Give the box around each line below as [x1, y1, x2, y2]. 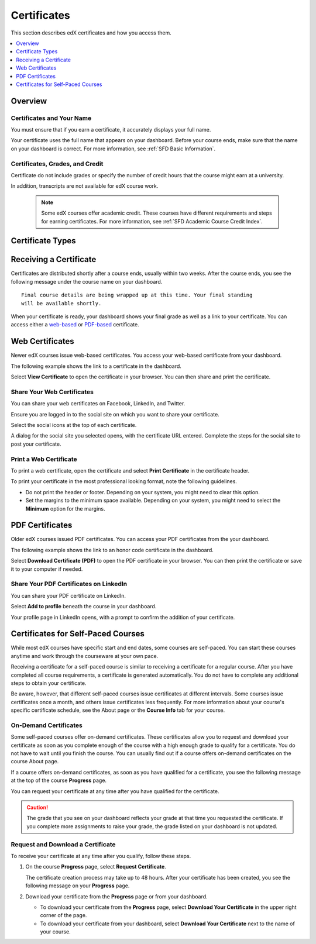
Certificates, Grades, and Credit [11, 160, 104, 168]
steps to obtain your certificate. [11, 679, 87, 687]
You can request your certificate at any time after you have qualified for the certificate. [11, 787, 219, 795]
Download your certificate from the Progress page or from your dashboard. [25, 893, 208, 900]
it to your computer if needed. [11, 565, 83, 573]
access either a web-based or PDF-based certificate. [11, 321, 140, 328]
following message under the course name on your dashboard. [11, 278, 163, 285]
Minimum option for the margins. [25, 505, 105, 512]
